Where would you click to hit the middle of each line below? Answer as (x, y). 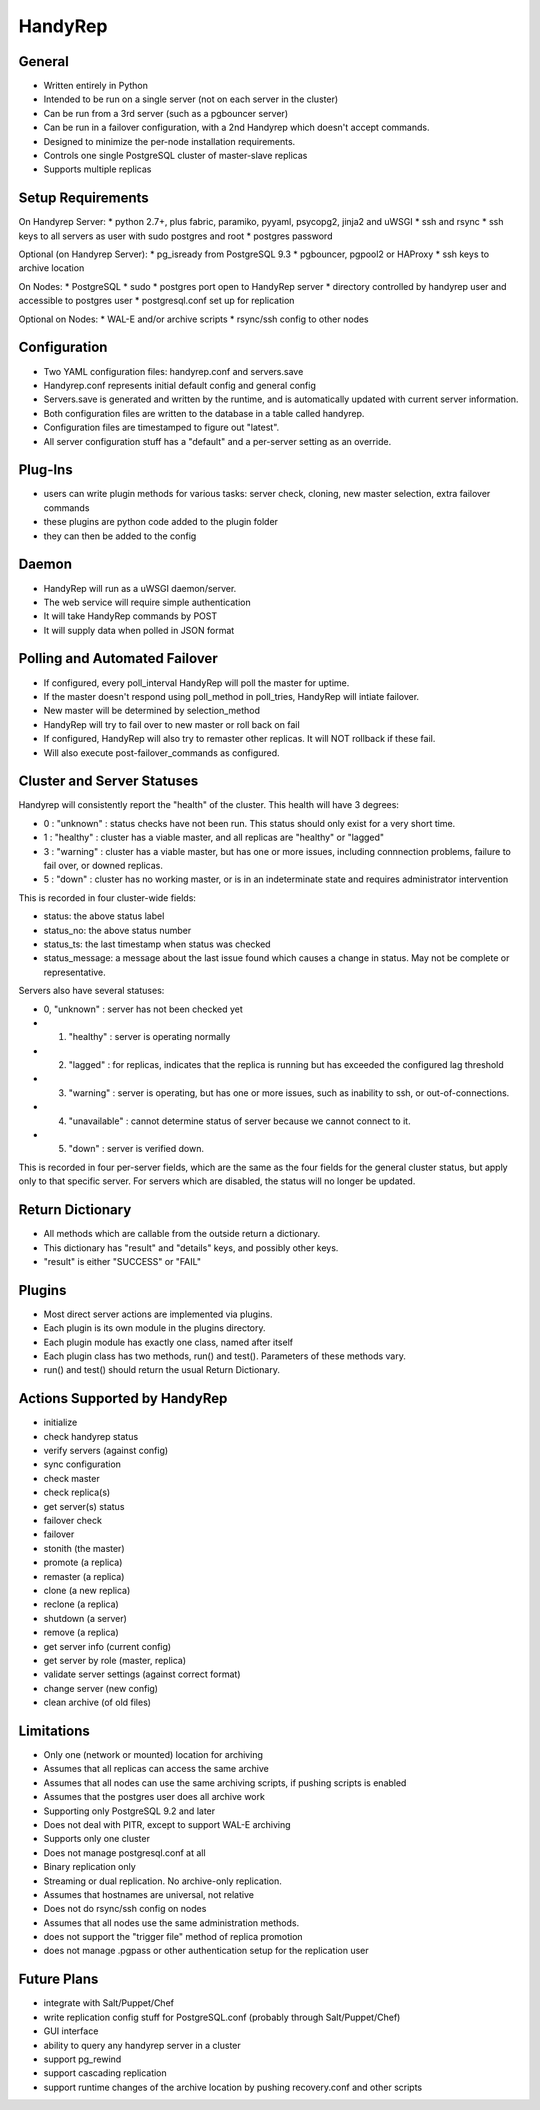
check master (71, 1478)
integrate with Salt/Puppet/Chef (109, 2003)
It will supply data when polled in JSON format (139, 630)
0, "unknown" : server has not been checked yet (143, 1009)
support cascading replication (105, 2073)
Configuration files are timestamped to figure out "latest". (161, 427)
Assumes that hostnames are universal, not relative (149, 1894)
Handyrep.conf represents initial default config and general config (180, 385)
